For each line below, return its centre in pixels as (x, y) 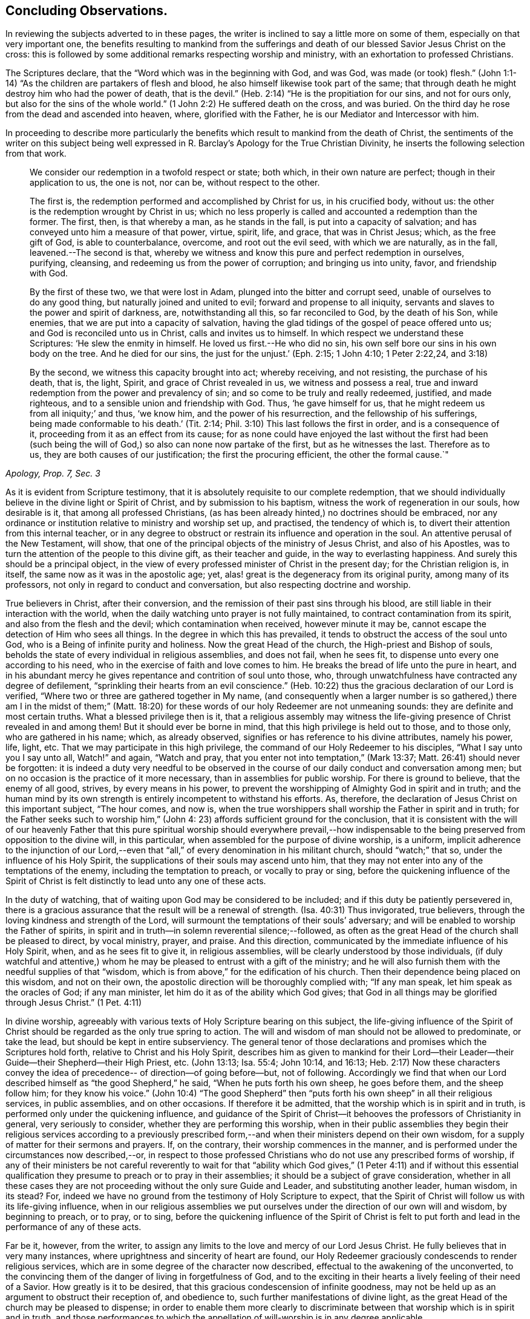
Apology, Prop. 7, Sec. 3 (53, 474)
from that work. (36, 154)
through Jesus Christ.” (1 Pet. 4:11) (74, 1003)
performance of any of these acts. (74, 1227)
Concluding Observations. (87, 11)
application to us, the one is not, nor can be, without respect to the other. (175, 183)
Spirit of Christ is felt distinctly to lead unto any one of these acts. (136, 881)
